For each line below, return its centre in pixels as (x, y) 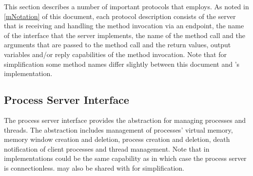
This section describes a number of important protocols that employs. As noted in (126, 6)
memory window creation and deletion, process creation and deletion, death (117, 139)
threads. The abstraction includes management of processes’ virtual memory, (118, 129)
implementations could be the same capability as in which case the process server (125, 158)
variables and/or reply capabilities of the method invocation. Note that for (115, 54)
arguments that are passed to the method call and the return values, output (117, 45)
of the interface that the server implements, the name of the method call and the (125, 35)
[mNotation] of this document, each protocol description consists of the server (120, 16)
